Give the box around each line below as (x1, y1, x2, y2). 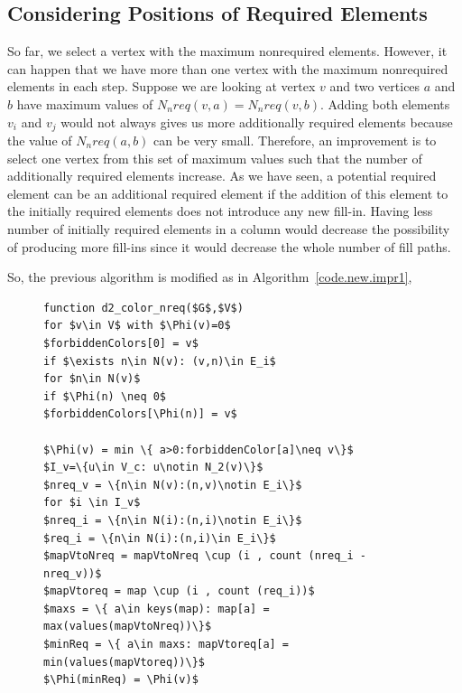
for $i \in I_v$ (43, 496, 141, 510)
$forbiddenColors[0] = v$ (43, 336, 199, 350)
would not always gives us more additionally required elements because (60, 112, 453, 131)
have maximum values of (16, 94, 153, 113)
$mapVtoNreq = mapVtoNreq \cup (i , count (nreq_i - (43, 549, 366, 563)
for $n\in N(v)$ (43, 372, 141, 386)
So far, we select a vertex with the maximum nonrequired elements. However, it (7, 42, 448, 61)
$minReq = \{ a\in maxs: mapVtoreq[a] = (43, 638, 290, 651)
